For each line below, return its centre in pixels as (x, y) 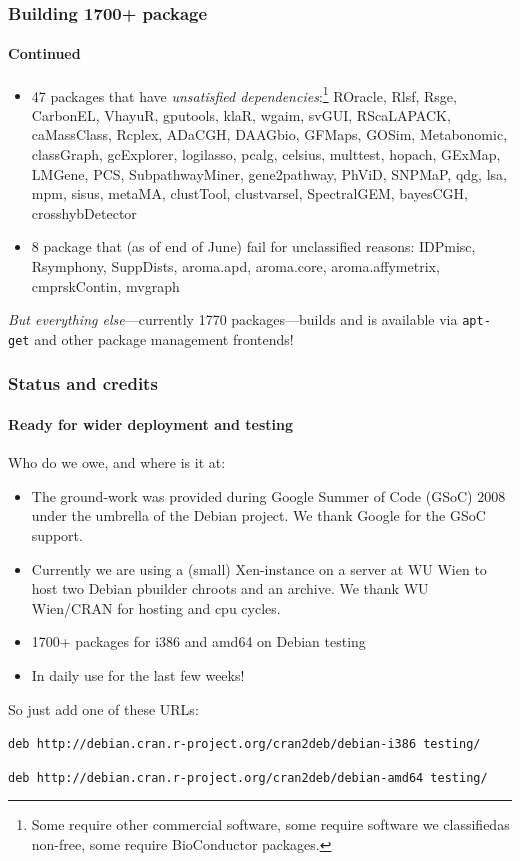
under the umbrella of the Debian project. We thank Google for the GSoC (258, 515)
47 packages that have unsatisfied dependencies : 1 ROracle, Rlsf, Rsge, (244, 94)
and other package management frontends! (164, 338)
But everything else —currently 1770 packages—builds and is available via (233, 319)
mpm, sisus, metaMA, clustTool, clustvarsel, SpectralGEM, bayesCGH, (249, 193)
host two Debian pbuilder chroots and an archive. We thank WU (230, 588)
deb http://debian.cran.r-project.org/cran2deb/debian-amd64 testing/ (248, 777)
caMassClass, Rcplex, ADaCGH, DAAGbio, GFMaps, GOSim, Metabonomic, (269, 134)
